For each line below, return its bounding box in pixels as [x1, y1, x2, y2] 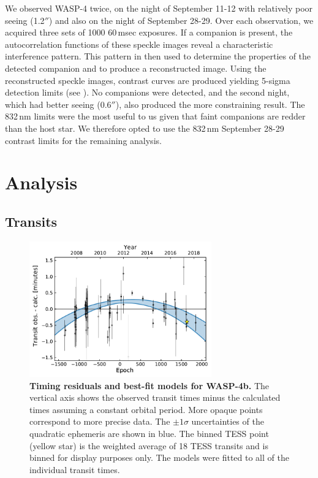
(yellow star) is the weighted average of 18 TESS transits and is [29, 439, 268, 452]
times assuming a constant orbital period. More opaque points [29, 403, 263, 415]
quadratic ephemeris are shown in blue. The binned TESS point [29, 427, 269, 439]
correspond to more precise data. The [29, 415, 170, 428]
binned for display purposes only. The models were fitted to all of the [29, 451, 289, 464]
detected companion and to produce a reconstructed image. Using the [5, 61, 267, 74]
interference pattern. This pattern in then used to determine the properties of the [5, 50, 311, 63]
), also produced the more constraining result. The [115, 97, 305, 110]
